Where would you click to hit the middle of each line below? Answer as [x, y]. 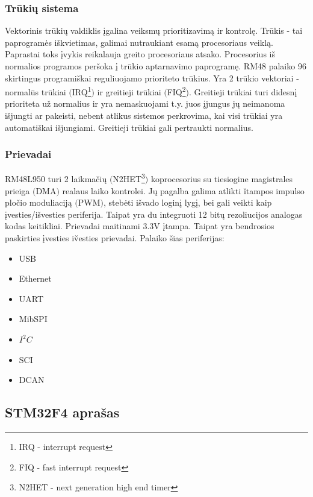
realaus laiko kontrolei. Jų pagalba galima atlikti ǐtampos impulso [183, 190]
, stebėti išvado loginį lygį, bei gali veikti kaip [187, 202]
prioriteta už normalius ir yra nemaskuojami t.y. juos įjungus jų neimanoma [145, 103]
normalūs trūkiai [36, 91]
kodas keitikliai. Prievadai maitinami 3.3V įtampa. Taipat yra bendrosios [140, 226]
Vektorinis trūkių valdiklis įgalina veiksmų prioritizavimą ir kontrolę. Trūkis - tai [154, 30]
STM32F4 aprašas [62, 412]
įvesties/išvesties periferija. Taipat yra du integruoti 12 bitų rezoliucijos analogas [154, 214]
